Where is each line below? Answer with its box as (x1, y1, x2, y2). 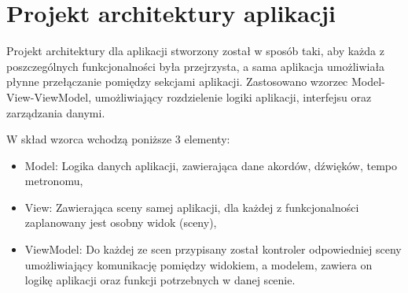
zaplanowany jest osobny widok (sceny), (24, 214, 217, 231)
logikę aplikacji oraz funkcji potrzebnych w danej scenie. (24, 272, 296, 288)
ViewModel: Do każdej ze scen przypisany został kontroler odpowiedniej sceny (24, 241, 402, 258)
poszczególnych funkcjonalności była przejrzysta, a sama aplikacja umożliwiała (6, 57, 385, 74)
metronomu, (24, 172, 83, 189)
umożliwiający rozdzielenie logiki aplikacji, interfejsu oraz (94, 88, 372, 105)
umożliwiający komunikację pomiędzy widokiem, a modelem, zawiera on (24, 256, 373, 273)
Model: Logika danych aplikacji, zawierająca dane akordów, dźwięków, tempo (24, 157, 397, 173)
